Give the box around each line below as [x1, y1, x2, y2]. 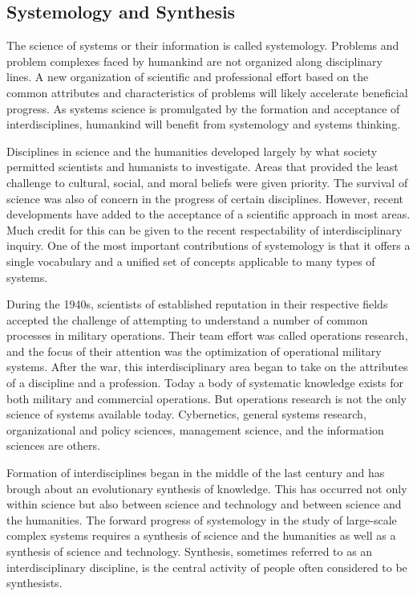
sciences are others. [6, 437, 100, 454]
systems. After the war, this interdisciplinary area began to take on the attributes [6, 358, 408, 375]
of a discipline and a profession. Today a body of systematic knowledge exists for [6, 374, 403, 391]
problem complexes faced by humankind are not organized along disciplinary [6, 52, 383, 69]
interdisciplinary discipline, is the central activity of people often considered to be [6, 558, 407, 575]
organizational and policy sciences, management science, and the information [6, 421, 384, 438]
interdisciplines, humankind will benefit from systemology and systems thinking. [6, 116, 401, 133]
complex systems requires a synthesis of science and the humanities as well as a [6, 527, 396, 544]
